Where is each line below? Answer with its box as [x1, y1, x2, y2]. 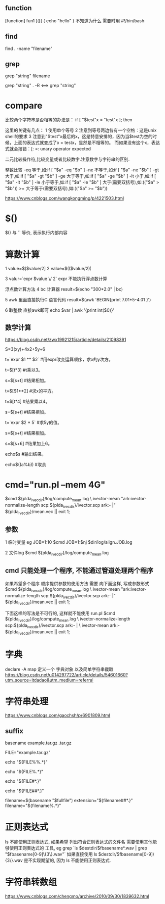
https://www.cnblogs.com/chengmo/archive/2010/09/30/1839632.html [5, 893, 149, 900]
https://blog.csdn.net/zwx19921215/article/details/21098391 [5, 336, 127, 343]
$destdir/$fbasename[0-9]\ [98, 851, 155, 857]
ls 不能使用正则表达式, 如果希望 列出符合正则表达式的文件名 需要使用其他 [5, 839, 153, 845]
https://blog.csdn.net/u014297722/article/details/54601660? [5, 671, 128, 677]
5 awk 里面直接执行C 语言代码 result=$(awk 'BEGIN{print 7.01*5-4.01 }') [5, 297, 151, 303]
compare [5, 100, 43, 111]
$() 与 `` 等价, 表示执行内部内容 [5, 230, 68, 236]
